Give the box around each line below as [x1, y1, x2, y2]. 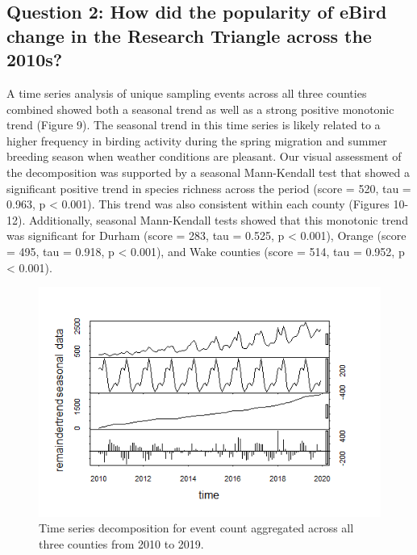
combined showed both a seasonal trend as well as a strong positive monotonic [6, 100, 394, 117]
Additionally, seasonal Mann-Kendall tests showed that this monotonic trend [28, 211, 408, 228]
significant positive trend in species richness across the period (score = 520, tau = [6, 179, 411, 196]
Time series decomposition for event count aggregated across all [39, 519, 354, 536]
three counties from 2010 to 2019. [39, 535, 204, 552]
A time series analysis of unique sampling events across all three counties [6, 84, 367, 101]
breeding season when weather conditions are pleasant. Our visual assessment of [6, 148, 402, 165]
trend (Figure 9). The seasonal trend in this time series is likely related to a [6, 116, 381, 133]
